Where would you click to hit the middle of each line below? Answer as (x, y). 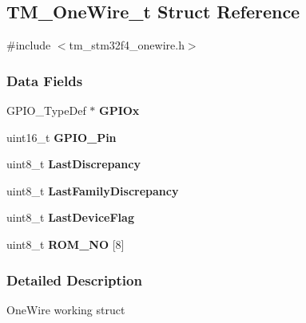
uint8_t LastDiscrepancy (74, 164)
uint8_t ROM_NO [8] (66, 244)
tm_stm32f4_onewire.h (127, 45)
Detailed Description (74, 280)
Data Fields (45, 80)
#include (29, 45)
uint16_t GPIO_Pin (62, 137)
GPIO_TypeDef (46, 110)
